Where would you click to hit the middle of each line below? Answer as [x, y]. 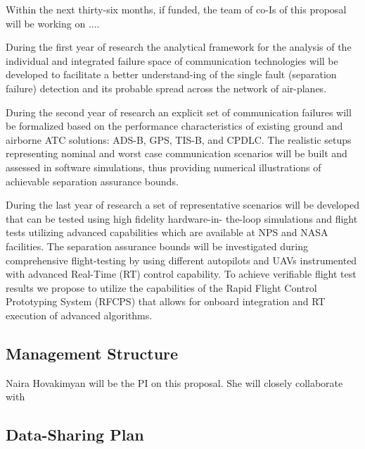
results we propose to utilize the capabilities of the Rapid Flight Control [161, 287]
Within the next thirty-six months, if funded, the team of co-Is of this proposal [176, 9]
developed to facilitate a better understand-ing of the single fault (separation [171, 74]
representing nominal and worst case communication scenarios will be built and [177, 153]
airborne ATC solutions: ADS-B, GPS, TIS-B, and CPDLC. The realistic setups [179, 139]
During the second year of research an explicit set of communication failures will [179, 112]
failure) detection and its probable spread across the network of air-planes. [166, 88]
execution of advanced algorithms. [79, 315]
